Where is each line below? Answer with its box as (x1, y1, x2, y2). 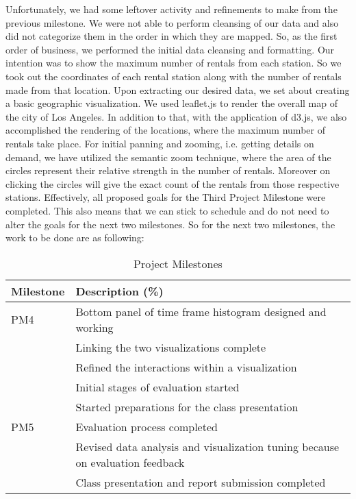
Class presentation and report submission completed (75, 474, 326, 490)
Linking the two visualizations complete (75, 339, 266, 355)
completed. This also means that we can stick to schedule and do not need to (5, 203, 329, 217)
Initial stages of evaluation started (75, 378, 240, 395)
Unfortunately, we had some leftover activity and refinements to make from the (5, 2, 338, 16)
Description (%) (75, 282, 164, 299)
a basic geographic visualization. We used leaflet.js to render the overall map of (5, 96, 338, 110)
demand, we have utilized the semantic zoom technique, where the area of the (5, 149, 331, 164)
